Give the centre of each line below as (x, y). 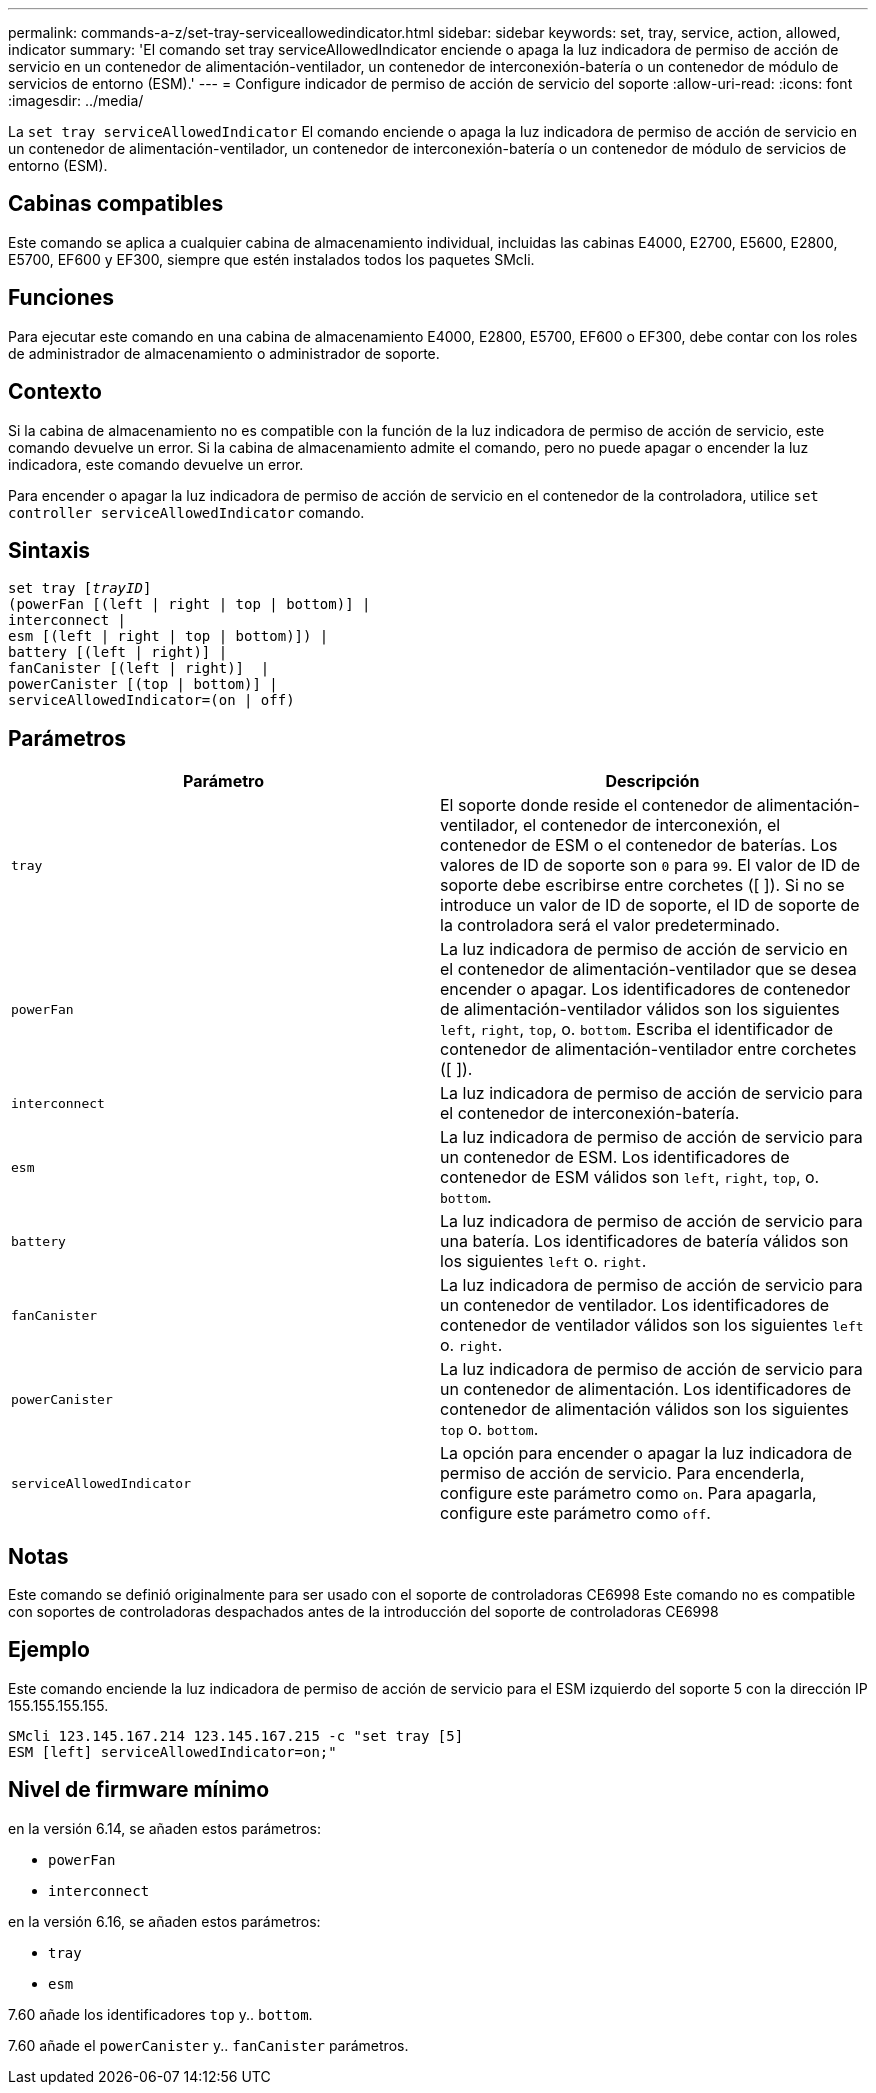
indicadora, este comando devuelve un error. (156, 464)
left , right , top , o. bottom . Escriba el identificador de (637, 1029)
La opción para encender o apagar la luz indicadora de (646, 1453)
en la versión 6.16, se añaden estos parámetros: (164, 1921)
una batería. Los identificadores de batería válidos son (644, 1241)
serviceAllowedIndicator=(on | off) (151, 700)
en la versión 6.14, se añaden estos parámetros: (164, 1828)
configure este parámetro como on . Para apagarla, (628, 1493)
